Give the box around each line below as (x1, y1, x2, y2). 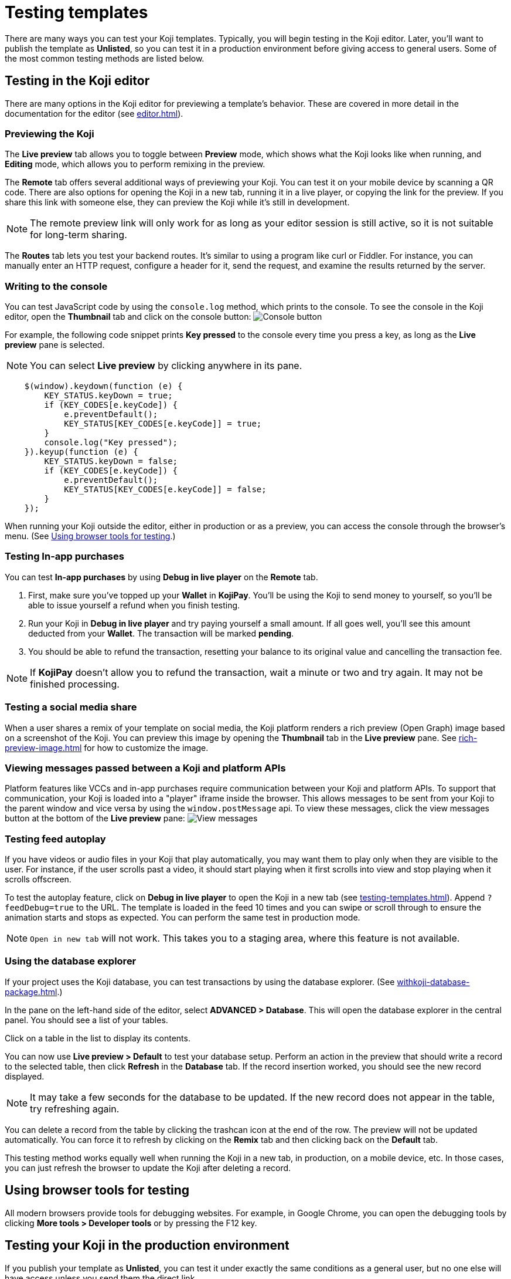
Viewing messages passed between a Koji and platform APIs (5, 762, 286, 774)
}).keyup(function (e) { (24, 447, 138, 457)
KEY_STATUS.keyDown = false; (44, 456, 178, 466)
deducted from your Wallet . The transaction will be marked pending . (28, 628, 294, 638)
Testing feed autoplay (5, 833, 106, 845)
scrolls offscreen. (5, 874, 71, 885)
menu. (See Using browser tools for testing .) (5, 531, 176, 542)
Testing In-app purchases (5, 550, 124, 563)
